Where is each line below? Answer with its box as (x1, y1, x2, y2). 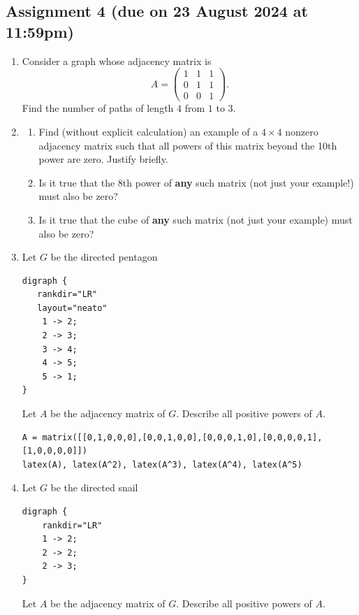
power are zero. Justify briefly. (38, 152, 168, 166)
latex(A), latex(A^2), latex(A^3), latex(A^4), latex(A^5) (22, 459, 302, 470)
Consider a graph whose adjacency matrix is (22, 53, 212, 68)
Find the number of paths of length (22, 101, 174, 115)
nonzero (285, 124, 318, 138)
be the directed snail (50, 480, 138, 495)
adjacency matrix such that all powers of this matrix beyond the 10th (38, 138, 337, 152)
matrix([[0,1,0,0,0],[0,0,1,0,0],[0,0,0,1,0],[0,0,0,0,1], (42, 432, 323, 442)
